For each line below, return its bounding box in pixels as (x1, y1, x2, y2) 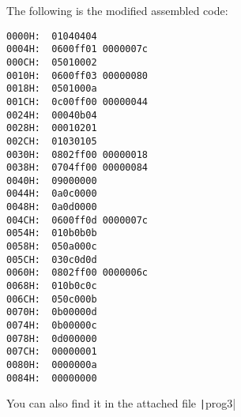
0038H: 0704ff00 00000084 (6, 162, 148, 174)
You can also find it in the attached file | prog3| (6, 395, 236, 411)
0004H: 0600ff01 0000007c (6, 43, 148, 55)
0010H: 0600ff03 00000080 (6, 69, 148, 81)
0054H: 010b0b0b (6, 227, 97, 239)
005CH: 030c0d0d (6, 254, 97, 265)
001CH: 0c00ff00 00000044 (6, 96, 148, 107)
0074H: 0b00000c (6, 320, 97, 332)
